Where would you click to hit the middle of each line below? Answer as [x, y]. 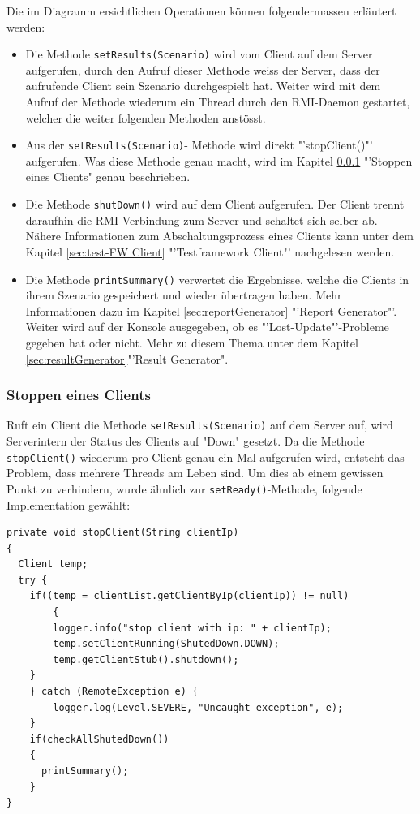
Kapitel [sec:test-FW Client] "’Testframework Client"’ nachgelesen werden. [210, 251]
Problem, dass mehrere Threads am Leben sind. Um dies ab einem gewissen [195, 473]
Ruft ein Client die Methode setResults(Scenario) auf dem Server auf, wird [200, 425]
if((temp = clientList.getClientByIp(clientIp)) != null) [189, 596]
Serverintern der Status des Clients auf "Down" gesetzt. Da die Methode [186, 441]
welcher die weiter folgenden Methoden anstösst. [146, 117]
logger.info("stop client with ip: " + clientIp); [192, 628]
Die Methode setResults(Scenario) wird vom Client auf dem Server [199, 54]
